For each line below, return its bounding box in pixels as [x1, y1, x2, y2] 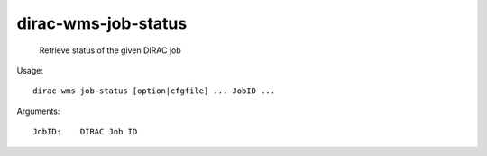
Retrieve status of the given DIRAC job [39, 45, 182, 56]
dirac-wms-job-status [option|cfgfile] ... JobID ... [32, 86, 275, 96]
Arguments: [16, 106, 60, 117]
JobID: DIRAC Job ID [32, 126, 138, 137]
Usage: [16, 65, 44, 75]
